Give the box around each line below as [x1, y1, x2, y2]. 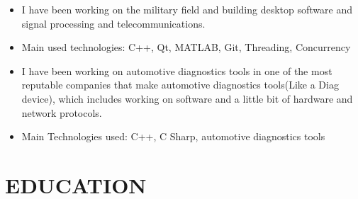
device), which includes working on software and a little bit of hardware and [21, 91, 353, 106]
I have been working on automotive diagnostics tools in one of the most [21, 63, 332, 78]
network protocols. [21, 105, 102, 120]
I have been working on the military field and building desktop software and [21, 2, 352, 16]
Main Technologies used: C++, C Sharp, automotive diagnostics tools [21, 129, 325, 144]
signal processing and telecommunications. [21, 16, 206, 30]
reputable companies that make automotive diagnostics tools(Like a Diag [21, 77, 339, 92]
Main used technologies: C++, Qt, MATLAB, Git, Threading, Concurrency [21, 40, 351, 55]
